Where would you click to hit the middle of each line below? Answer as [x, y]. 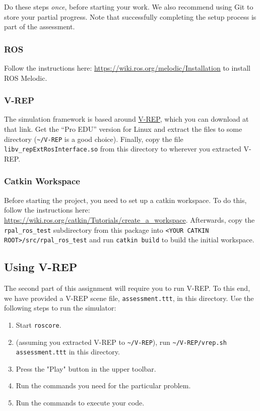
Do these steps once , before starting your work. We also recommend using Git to [129, 7]
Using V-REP [41, 267]
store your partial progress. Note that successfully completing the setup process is [130, 16]
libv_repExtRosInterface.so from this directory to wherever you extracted [123, 149]
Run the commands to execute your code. [80, 403]
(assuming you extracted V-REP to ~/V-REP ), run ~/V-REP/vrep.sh [121, 342]
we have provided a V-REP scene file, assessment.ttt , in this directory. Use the [129, 298]
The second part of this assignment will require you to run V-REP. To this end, [127, 288]
